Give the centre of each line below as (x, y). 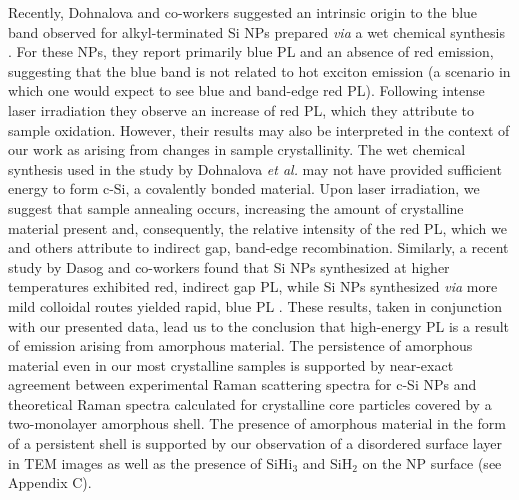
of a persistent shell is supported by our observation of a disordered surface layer (255, 443)
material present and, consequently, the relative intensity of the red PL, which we (257, 227)
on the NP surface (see (432, 462)
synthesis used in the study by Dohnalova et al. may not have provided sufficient (255, 168)
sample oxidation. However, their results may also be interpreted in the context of (259, 129)
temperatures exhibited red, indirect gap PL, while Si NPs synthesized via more (253, 286)
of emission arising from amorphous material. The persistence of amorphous (240, 345)
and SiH (327, 462)
